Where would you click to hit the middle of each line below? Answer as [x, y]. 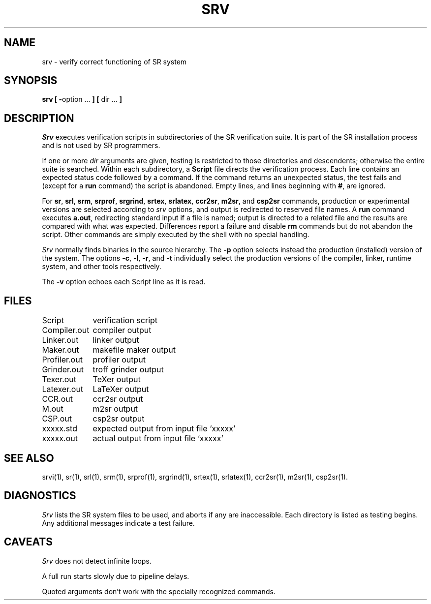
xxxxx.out [60, 438]
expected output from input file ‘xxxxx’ [164, 429]
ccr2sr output [118, 399]
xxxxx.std [60, 429]
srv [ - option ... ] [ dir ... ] [82, 99]
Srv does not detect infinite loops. [97, 561]
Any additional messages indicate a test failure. [118, 523]
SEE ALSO [29, 458]
